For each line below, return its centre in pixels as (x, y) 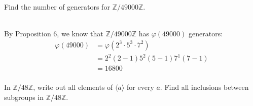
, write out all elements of (73, 87)
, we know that (80, 34)
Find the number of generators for (57, 7)
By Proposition (28, 34)
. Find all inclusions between (204, 87)
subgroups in (24, 97)
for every (140, 87)
